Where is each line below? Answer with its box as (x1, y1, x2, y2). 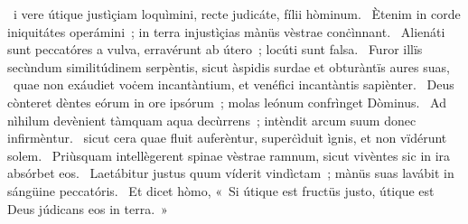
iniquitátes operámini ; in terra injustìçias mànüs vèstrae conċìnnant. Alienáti (7, 22, 445, 41)
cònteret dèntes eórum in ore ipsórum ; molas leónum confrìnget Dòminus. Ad (7, 92, 447, 111)
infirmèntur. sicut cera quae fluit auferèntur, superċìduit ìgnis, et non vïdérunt (7, 128, 447, 147)
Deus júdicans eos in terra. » (7, 199, 168, 218)
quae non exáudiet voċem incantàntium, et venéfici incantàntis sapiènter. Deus (13, 75, 454, 94)
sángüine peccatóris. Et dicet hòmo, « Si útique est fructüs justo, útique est (7, 181, 435, 200)
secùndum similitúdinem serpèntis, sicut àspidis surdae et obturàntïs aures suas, (7, 57, 450, 76)
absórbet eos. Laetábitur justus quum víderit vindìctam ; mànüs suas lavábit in (7, 163, 454, 182)
